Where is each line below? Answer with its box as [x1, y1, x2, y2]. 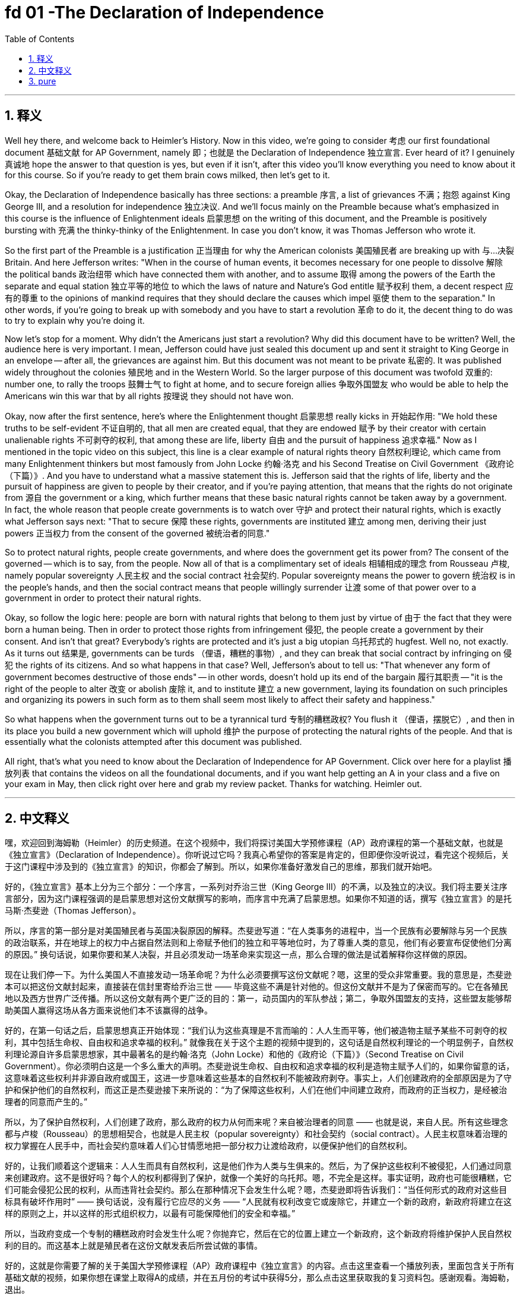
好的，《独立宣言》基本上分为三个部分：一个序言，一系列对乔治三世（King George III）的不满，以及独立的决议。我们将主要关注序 [5, 882, 508, 892]
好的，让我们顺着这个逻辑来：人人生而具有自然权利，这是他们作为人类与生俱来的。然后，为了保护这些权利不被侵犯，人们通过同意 [5, 1161, 512, 1171]
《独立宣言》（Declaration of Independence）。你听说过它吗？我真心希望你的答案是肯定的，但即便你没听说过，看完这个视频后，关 [5, 849, 509, 860]
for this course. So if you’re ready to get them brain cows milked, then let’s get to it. [5, 169, 330, 180]
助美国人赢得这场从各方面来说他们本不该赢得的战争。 [5, 1005, 213, 1016]
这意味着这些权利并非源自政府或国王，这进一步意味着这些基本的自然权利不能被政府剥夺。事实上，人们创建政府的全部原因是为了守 [5, 1073, 512, 1084]
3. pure [28, 75, 56, 86]
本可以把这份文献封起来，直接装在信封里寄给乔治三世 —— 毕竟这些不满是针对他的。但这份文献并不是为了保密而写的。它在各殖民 [5, 981, 508, 992]
